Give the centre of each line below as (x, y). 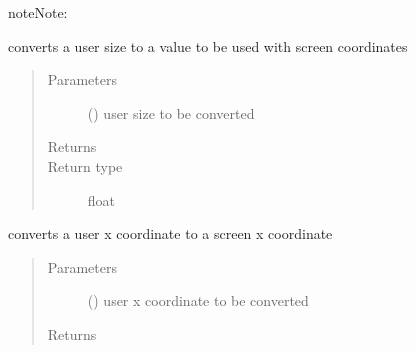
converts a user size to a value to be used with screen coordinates (208, 45)
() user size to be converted (171, 112)
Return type (85, 165)
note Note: (38, 12)
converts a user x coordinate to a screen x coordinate (170, 233)
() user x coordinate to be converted (198, 300)
